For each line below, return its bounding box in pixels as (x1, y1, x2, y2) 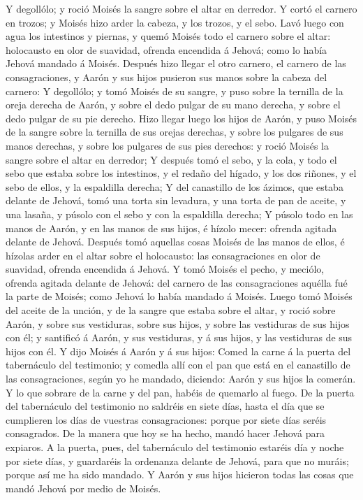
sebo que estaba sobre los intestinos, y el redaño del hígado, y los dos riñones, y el (6, 166, 357, 180)
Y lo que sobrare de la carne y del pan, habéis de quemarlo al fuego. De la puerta (6, 385, 355, 399)
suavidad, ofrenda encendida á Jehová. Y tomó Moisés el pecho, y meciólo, (6, 262, 325, 276)
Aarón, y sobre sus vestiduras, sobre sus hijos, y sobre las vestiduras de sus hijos (6, 316, 350, 331)
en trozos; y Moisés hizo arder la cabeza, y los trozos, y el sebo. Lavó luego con (6, 15, 344, 29)
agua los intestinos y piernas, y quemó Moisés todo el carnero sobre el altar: (6, 29, 331, 43)
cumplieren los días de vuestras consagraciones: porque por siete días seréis (6, 412, 327, 427)
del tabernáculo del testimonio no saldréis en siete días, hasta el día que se (6, 399, 325, 413)
